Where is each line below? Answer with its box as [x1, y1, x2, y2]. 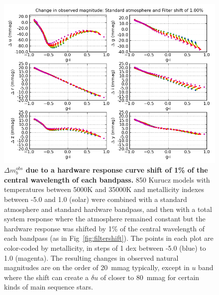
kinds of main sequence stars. [4, 282, 93, 292]
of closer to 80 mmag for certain [100, 272, 200, 282]
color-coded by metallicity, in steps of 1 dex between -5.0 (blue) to [4, 242, 206, 253]
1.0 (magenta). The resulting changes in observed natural [4, 252, 179, 263]
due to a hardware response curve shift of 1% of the [25, 165, 208, 175]
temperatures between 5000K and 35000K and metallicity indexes [4, 184, 204, 195]
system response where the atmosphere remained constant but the [4, 213, 206, 224]
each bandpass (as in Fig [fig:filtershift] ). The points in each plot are [4, 233, 214, 243]
